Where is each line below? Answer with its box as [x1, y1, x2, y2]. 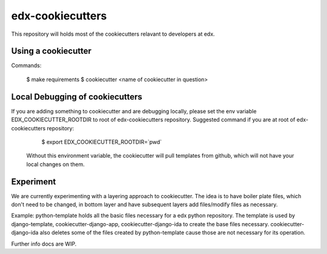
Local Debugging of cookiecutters [11, 92, 142, 102]
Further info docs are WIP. [11, 240, 77, 247]
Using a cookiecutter [11, 46, 92, 56]
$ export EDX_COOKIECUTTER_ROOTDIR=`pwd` [41, 138, 162, 145]
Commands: [11, 62, 42, 69]
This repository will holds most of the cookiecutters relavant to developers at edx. [11, 30, 215, 38]
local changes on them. [26, 161, 85, 168]
